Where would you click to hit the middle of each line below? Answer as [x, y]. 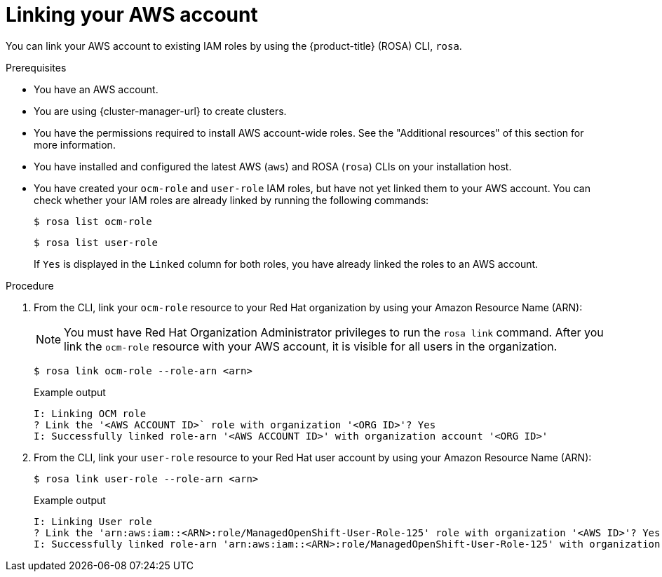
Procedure [30, 285]
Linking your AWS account [132, 15]
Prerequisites [36, 67]
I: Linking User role [93, 521]
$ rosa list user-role [96, 242]
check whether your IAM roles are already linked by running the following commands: [231, 200]
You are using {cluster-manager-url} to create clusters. [160, 111]
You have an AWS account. [96, 89]
